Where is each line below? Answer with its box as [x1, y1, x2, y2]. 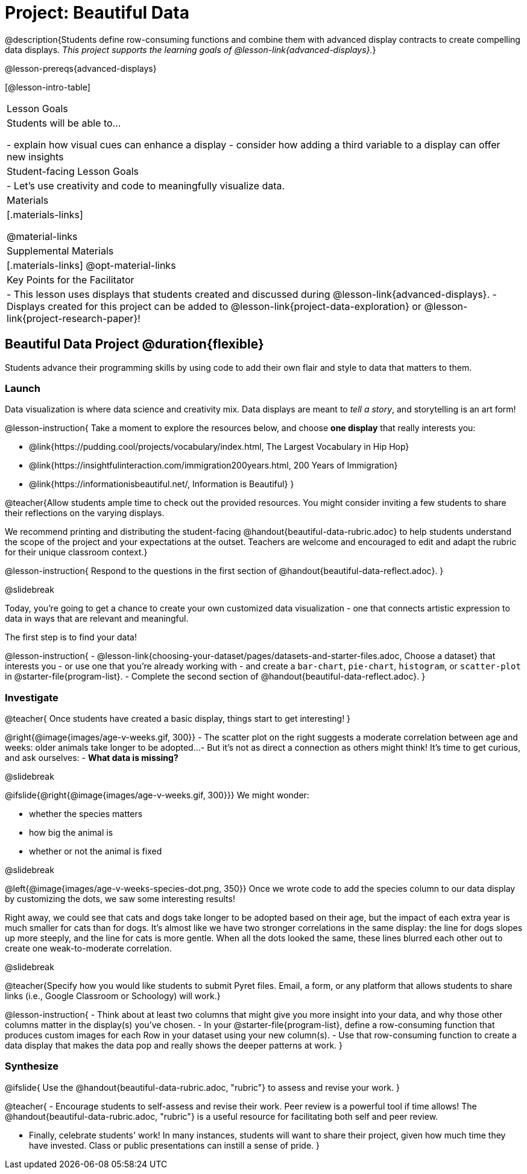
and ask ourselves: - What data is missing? [5, 753, 178, 763]
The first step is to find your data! [5, 632, 137, 643]
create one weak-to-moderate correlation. [5, 943, 172, 954]
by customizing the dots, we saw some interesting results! [5, 894, 235, 904]
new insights [7, 150, 64, 163]
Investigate [5, 691, 58, 704]
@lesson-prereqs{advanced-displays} [5, 63, 157, 74]
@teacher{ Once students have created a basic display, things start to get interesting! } [5, 713, 351, 724]
